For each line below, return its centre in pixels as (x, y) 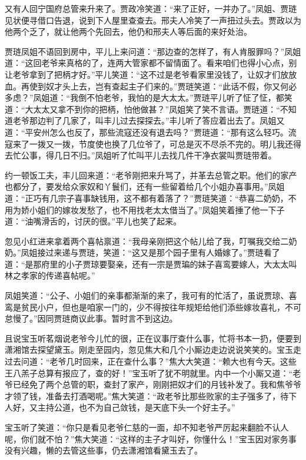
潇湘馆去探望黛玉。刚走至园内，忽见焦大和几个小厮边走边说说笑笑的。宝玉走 (153, 350)
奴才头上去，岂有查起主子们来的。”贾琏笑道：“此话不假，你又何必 (171, 86)
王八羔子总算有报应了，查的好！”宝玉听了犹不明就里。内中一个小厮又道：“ (149, 373)
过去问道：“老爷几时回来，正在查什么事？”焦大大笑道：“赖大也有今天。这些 (151, 361)
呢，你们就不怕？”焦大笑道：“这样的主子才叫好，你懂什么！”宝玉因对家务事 (151, 439)
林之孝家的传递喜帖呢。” (50, 275)
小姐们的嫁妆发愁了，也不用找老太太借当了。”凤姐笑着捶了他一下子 (157, 209)
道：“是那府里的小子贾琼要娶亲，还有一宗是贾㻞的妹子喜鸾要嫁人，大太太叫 (151, 264)
